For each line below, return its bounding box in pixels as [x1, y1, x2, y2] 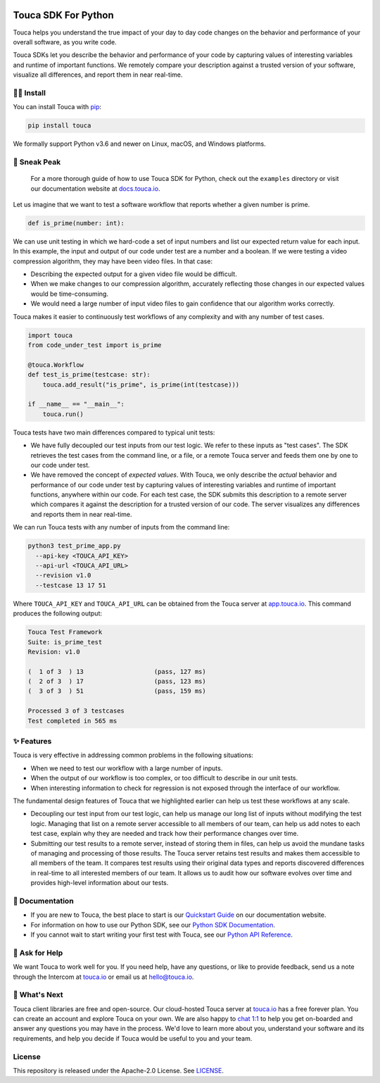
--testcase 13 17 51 [35, 581, 106, 589]
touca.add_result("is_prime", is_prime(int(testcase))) [42, 380, 240, 389]
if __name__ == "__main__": [27, 400, 125, 408]
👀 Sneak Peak [13, 157, 61, 167]
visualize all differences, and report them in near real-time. [13, 70, 183, 79]
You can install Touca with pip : [13, 103, 102, 111]
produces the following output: [13, 609, 102, 618]
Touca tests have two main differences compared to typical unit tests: [13, 428, 215, 437]
